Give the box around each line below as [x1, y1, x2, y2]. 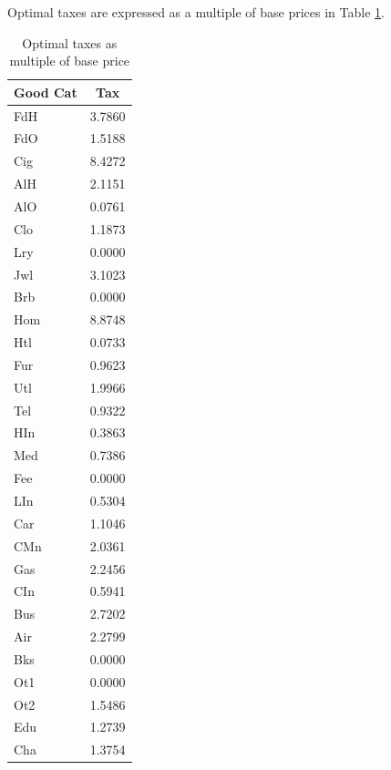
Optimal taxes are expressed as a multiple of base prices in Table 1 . [7, 3, 385, 21]
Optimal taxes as [22, 33, 118, 52]
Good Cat [14, 82, 77, 101]
